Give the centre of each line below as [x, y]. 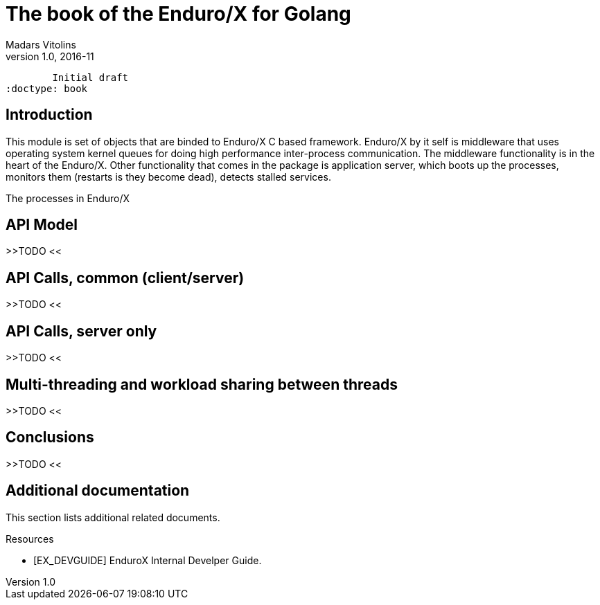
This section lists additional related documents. [113, 517]
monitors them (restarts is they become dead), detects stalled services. [168, 177]
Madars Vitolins [41, 44]
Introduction [49, 115]
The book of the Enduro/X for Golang [178, 14]
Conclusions [50, 437]
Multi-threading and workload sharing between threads [202, 384]
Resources [30, 539]
